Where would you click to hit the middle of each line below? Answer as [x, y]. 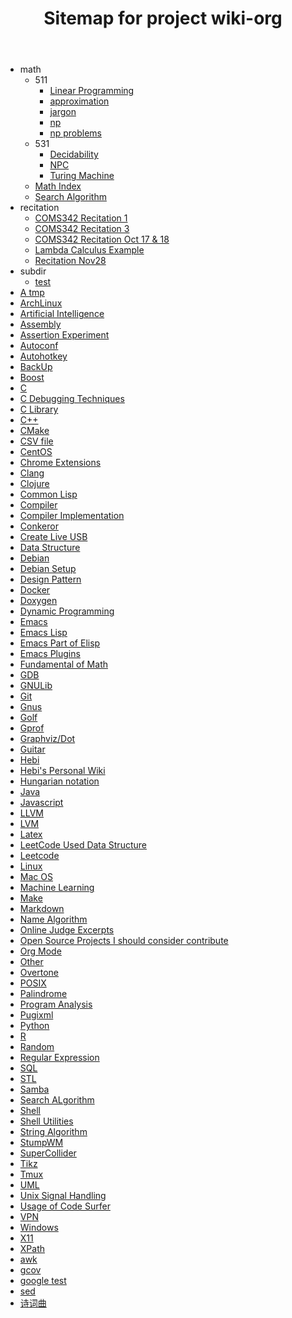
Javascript [41, 803]
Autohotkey [43, 356]
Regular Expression [59, 1058]
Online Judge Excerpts [67, 930]
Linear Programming [92, 91]
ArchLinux [41, 303]
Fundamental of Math [63, 664]
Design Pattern [50, 579]
